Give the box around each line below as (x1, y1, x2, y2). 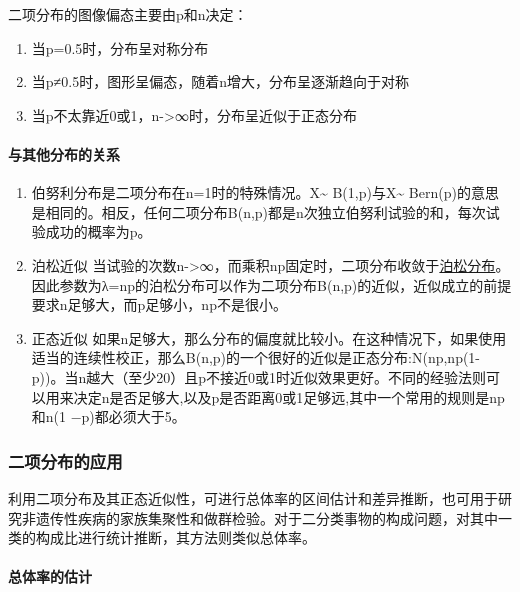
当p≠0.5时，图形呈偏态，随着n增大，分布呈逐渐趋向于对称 (31, 71, 409, 92)
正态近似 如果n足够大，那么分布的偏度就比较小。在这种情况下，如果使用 (31, 327, 507, 348)
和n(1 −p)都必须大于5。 (31, 406, 186, 427)
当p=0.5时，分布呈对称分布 (31, 37, 209, 58)
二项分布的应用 (8, 448, 123, 473)
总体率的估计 (8, 566, 92, 587)
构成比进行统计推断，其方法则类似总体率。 (35, 527, 316, 548)
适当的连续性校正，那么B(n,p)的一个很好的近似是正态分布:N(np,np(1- (31, 347, 481, 368)
